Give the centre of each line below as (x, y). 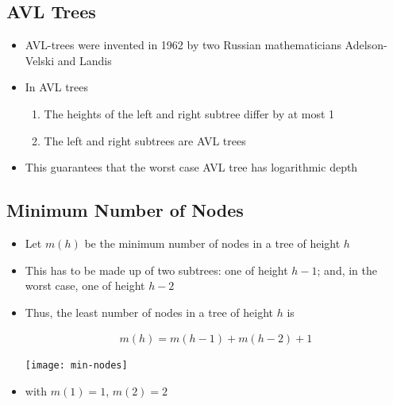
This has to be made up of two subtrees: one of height (156, 270)
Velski (40, 60)
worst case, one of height (85, 285)
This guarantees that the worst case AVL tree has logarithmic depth (191, 167)
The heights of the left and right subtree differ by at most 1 (189, 113)
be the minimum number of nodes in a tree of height (212, 243)
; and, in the (347, 270)
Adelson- (366, 45)
